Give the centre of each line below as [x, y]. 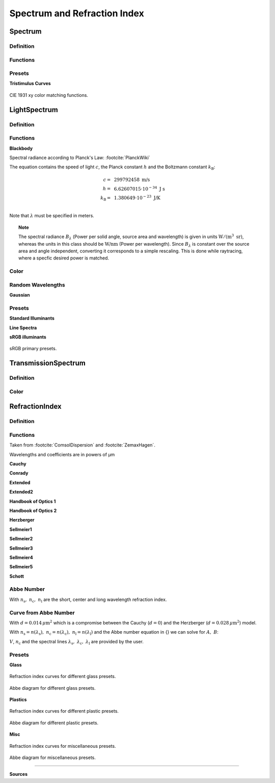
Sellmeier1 [21, 529]
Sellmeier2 [21, 539]
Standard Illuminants [32, 318]
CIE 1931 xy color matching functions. [49, 95]
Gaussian [20, 295]
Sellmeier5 [21, 567]
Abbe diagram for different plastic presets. [54, 723]
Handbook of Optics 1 [33, 501]
